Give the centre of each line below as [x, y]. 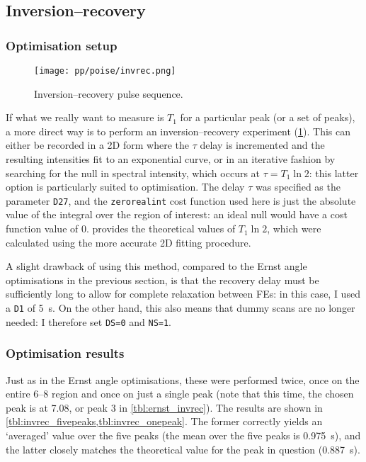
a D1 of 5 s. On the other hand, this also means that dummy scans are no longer [181, 308]
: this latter [334, 173]
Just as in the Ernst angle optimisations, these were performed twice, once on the [183, 379]
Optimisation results [65, 353]
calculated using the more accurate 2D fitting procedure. [128, 242]
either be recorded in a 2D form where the [97, 145]
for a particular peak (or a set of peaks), [268, 117]
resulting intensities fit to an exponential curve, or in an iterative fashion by [171, 159]
